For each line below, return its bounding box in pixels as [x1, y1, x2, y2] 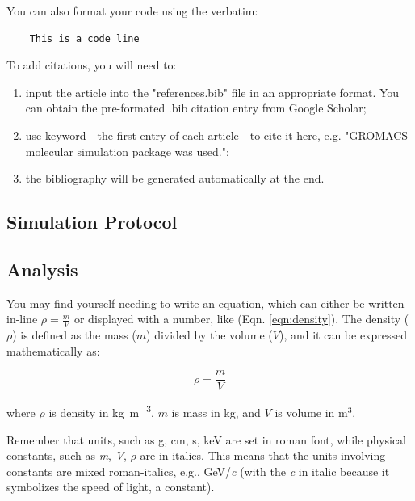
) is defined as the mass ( [12, 326, 136, 343]
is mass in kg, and [171, 404, 261, 421]
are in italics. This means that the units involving [140, 447, 386, 464]
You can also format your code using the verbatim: [6, 2, 258, 19]
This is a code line [29, 32, 140, 44]
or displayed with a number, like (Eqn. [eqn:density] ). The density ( [73, 310, 409, 327]
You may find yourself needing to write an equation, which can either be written [6, 294, 405, 311]
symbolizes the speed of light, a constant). [6, 478, 215, 495]
